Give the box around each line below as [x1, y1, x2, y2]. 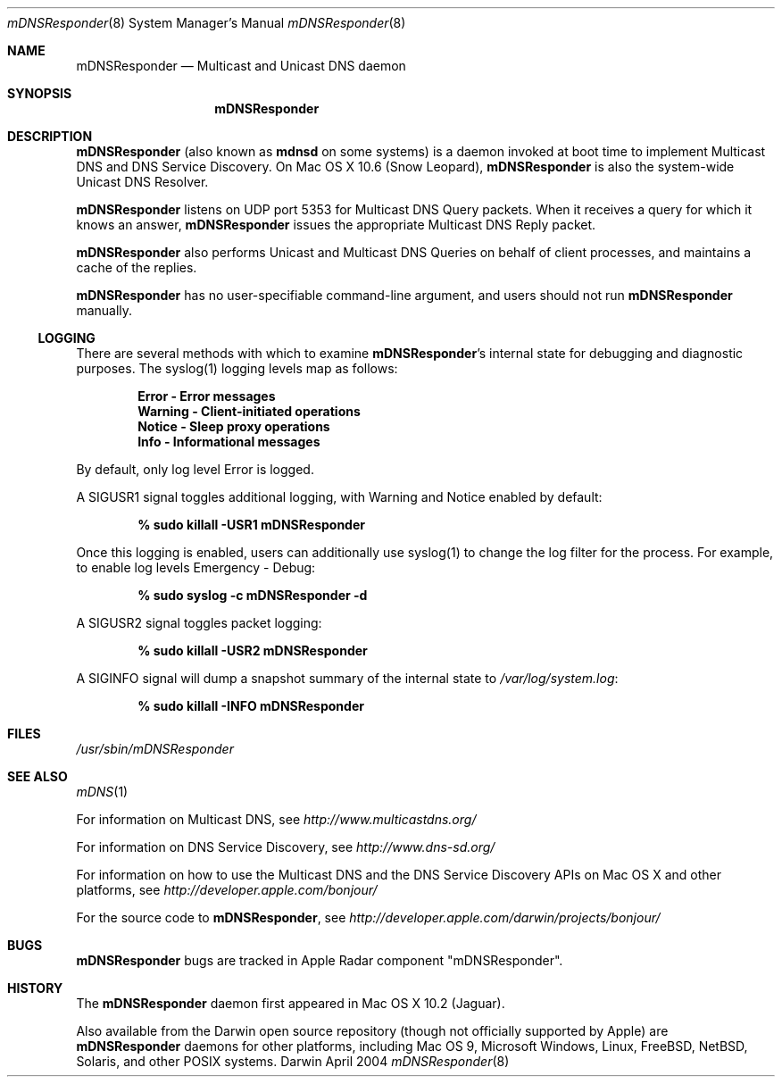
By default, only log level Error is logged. [76, 462, 314, 477]
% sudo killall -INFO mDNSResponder [137, 698, 364, 713]
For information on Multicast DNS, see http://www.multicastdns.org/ [76, 812, 477, 827]
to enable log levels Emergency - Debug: [76, 560, 316, 575]
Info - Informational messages [137, 434, 320, 449]
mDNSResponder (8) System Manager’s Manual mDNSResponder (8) [7, 15, 406, 30]
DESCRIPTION [7, 129, 93, 144]
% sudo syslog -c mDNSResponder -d [137, 588, 368, 603]
